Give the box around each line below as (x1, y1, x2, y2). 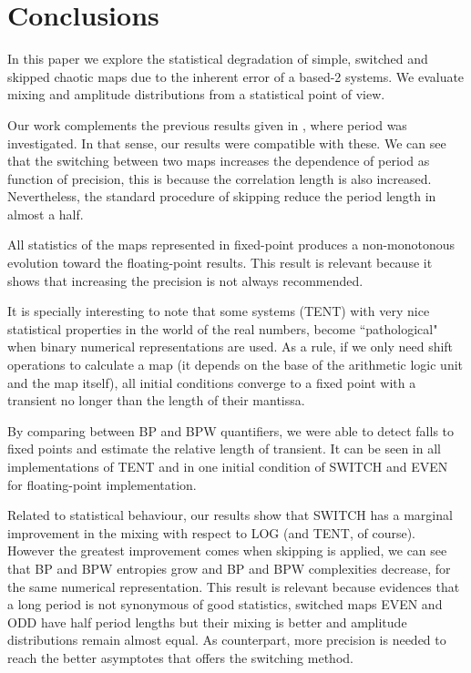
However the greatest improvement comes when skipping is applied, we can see (7, 541, 447, 560)
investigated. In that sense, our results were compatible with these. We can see (7, 133, 446, 152)
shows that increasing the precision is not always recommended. (7, 270, 363, 290)
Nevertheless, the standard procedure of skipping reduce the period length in (7, 187, 436, 206)
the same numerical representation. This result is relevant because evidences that (7, 576, 460, 596)
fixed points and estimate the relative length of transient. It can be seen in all (7, 439, 441, 458)
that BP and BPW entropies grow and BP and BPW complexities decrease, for (7, 558, 451, 577)
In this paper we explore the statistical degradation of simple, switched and (7, 49, 428, 68)
